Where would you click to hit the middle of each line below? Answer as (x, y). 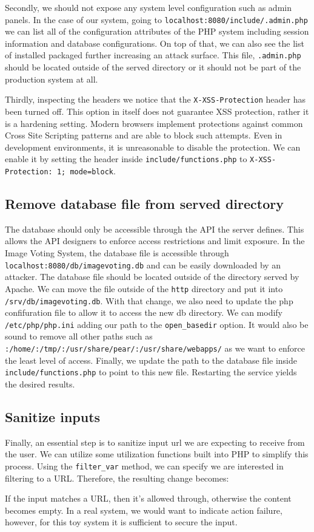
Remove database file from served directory (144, 204)
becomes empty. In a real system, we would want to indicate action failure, (144, 510)
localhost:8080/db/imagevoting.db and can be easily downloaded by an (143, 264)
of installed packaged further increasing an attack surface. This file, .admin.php (153, 55)
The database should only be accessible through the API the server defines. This (155, 229)
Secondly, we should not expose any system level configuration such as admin (148, 7)
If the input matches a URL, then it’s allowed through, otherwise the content (148, 498)
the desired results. (40, 384)
